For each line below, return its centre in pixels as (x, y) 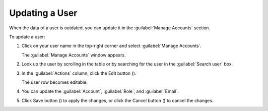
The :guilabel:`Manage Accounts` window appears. (74, 55)
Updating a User (43, 13)
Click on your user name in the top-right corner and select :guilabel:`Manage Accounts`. (112, 46)
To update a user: (27, 37)
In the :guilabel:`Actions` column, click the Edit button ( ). (79, 73)
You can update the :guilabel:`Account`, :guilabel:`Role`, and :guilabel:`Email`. (100, 91)
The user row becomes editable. (55, 82)
